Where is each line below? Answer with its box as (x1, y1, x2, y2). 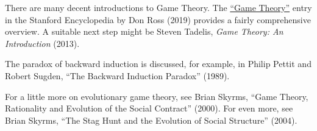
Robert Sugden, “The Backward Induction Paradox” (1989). (5, 69, 230, 82)
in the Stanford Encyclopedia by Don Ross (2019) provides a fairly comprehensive (5, 13, 311, 26)
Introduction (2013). (5, 37, 80, 49)
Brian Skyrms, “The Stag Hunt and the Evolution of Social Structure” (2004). (5, 113, 297, 126)
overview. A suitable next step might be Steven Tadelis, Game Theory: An (5, 25, 283, 38)
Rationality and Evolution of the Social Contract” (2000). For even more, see (5, 102, 293, 115)
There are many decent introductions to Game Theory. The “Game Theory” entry (5, 1, 312, 13)
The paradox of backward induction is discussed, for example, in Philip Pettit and (5, 57, 312, 70)
